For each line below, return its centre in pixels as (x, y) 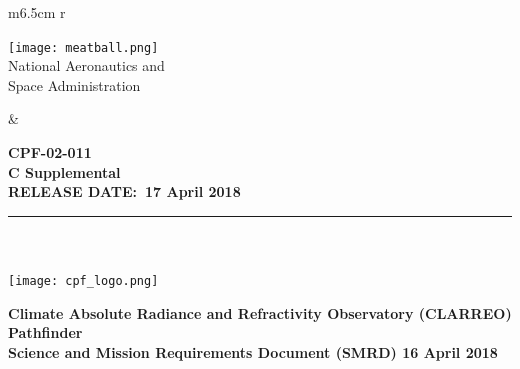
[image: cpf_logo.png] (83, 281)
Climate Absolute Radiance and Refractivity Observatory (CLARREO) (260, 312)
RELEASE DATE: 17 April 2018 (124, 191)
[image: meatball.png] (83, 47)
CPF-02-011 (50, 152)
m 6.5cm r (37, 12)
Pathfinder (45, 332)
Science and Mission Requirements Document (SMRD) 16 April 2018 (253, 351)
